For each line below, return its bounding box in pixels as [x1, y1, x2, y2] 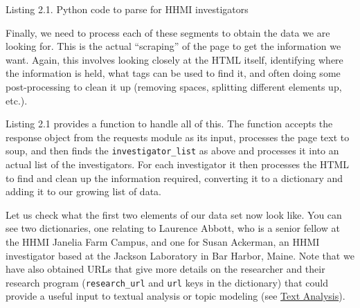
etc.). [6, 93, 28, 107]
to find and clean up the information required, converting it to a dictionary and [6, 170, 343, 185]
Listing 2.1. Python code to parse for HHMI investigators [6, 2, 249, 16]
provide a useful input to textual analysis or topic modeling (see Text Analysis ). [6, 289, 345, 303]
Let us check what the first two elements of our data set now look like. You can [6, 207, 342, 221]
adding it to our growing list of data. [6, 184, 161, 199]
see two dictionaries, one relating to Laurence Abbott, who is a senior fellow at [6, 221, 340, 235]
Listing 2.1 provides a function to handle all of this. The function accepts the [6, 116, 333, 131]
